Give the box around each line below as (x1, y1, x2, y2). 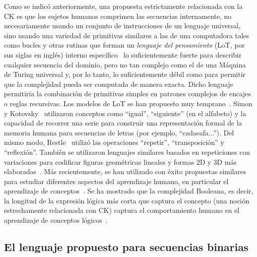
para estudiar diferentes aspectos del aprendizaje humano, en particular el (4, 176, 229, 186)
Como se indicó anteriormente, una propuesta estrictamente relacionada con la (4, 1, 243, 11)
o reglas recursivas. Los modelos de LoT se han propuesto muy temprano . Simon (4, 98, 253, 108)
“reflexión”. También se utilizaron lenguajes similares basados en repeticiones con (4, 146, 250, 157)
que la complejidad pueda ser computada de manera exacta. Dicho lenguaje (4, 78, 233, 89)
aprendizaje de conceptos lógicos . (4, 215, 108, 225)
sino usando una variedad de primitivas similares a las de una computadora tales (4, 30, 249, 40)
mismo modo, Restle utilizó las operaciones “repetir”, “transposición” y (4, 137, 224, 147)
